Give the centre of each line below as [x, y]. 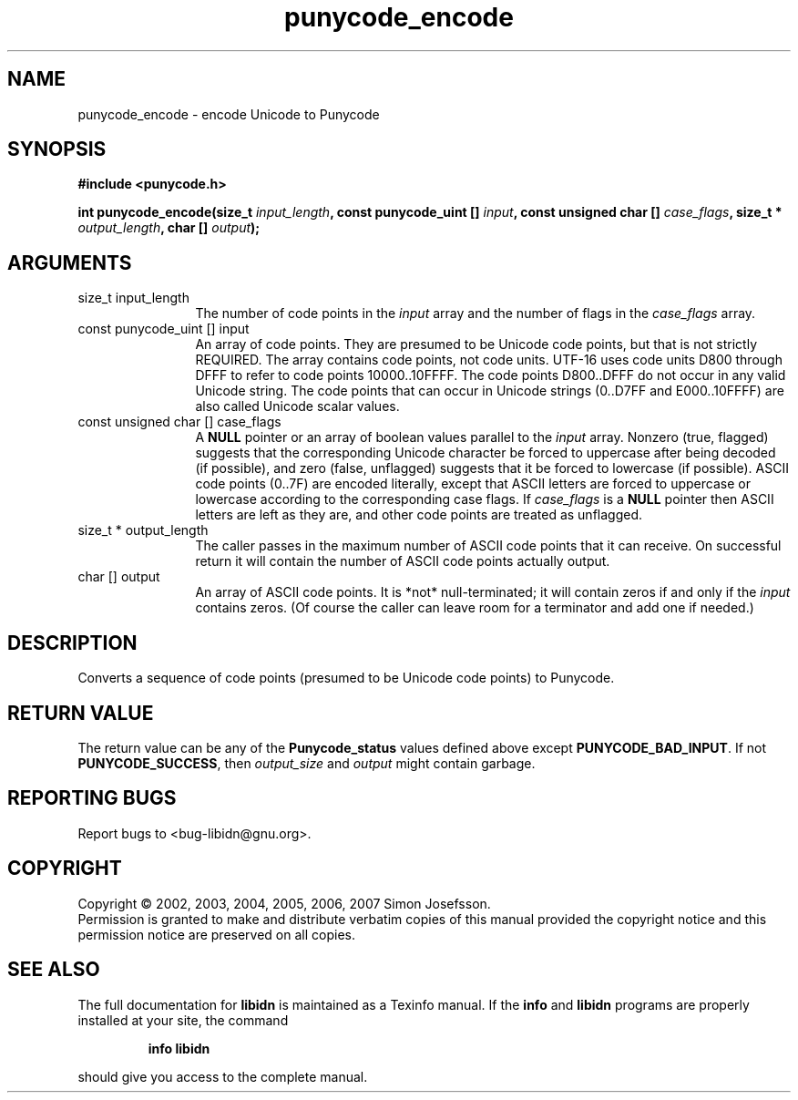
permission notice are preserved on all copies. [216, 934]
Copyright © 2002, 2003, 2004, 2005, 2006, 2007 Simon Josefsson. [284, 903]
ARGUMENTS [70, 262]
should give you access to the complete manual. [223, 1076]
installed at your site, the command [183, 1020]
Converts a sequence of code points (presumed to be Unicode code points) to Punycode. [346, 678]
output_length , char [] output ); [169, 228]
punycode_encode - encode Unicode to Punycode [229, 114]
